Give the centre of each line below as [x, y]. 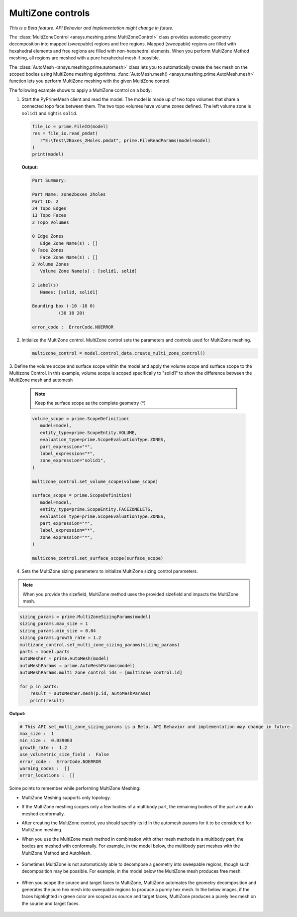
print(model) [48, 154]
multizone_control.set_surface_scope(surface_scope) [98, 558]
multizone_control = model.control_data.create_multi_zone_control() [119, 353]
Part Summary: [49, 180]
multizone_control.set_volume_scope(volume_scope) [95, 481]
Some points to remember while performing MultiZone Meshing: [75, 788]
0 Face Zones [48, 250]
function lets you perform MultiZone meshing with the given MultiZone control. [90, 81]
